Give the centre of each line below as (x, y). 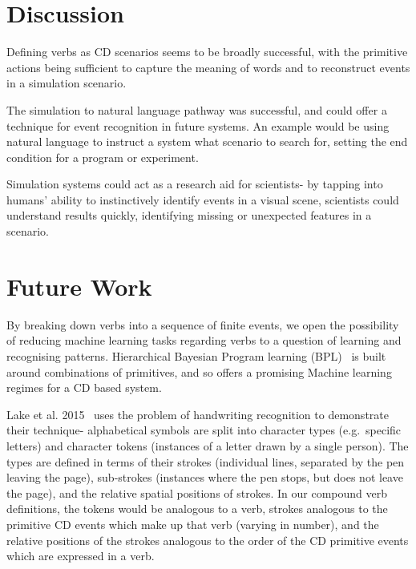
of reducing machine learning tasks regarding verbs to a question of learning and (204, 340)
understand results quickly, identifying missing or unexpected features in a (189, 215)
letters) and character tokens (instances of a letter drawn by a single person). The (208, 445)
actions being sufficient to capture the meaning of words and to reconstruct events (208, 67)
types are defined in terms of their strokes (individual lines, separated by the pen (206, 461)
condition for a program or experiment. (103, 157)
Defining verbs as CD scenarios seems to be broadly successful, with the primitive (207, 52)
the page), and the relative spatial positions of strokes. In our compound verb (197, 492)
